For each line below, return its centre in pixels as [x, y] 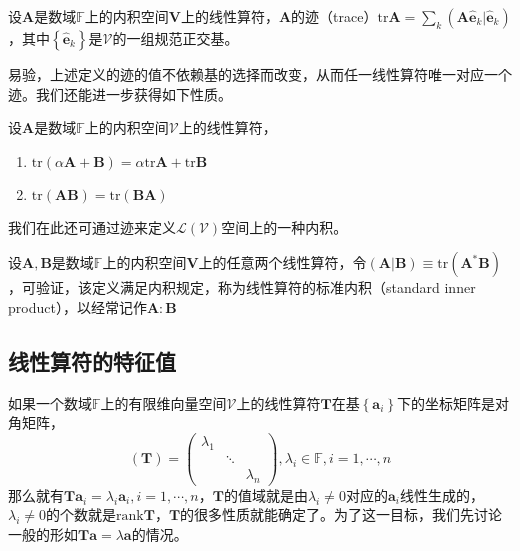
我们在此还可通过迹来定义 [92, 226]
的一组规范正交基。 [175, 38]
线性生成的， [441, 494]
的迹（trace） [334, 16]
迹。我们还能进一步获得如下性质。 [120, 93]
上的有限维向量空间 [163, 402]
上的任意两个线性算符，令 [282, 262]
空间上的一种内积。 [284, 226]
